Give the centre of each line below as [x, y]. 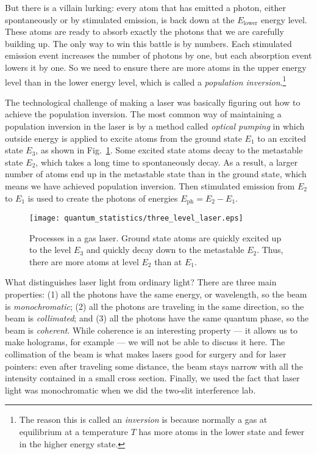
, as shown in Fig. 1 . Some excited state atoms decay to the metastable [169, 150]
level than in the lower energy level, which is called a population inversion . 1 [146, 81]
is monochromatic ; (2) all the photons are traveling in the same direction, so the [155, 306]
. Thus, [270, 250]
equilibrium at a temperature [74, 431]
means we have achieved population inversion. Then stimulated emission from [150, 185]
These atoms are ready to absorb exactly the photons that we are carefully [144, 31]
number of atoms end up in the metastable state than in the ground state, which [156, 174]
